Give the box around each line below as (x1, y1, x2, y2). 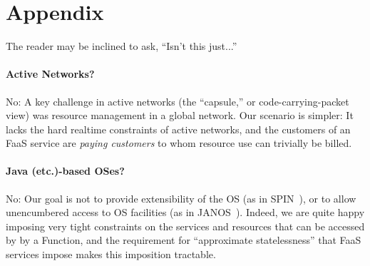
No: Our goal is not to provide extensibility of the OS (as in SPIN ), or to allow (6, 190, 356, 205)
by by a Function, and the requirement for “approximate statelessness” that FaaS (6, 232, 361, 247)
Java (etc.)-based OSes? (6, 163, 125, 178)
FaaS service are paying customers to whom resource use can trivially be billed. (6, 135, 352, 150)
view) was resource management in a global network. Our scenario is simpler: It (6, 108, 354, 123)
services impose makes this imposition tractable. (6, 247, 216, 262)
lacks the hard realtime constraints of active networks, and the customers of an (6, 121, 351, 136)
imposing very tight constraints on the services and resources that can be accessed (6, 218, 365, 233)
